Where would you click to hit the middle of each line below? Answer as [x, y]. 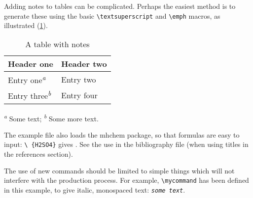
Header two [84, 63]
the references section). [38, 154]
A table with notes [57, 44]
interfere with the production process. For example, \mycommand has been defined [126, 180]
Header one [31, 63]
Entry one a [27, 79]
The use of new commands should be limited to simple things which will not [119, 170]
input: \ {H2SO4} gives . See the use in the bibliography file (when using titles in [126, 144]
